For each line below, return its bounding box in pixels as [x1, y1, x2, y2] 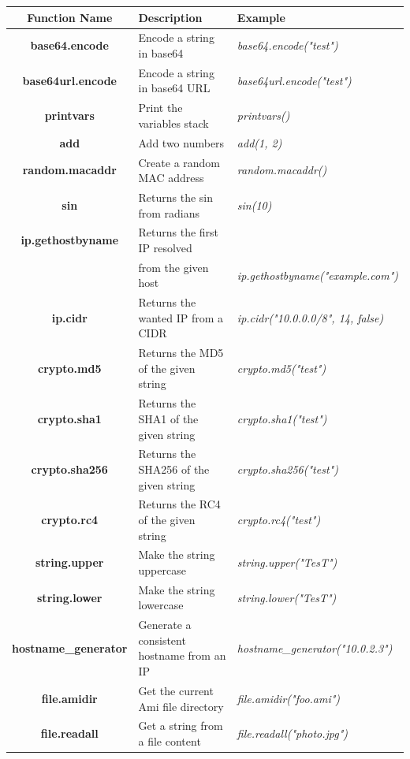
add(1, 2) [237, 134, 282, 151]
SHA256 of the [138, 460, 210, 477]
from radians [138, 204, 200, 221]
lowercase [138, 597, 184, 613]
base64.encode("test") [237, 37, 338, 54]
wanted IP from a [138, 309, 224, 326]
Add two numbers [138, 134, 225, 151]
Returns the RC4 [138, 496, 221, 512]
